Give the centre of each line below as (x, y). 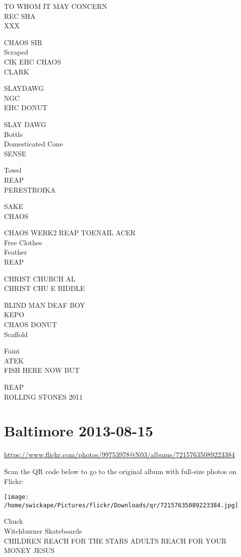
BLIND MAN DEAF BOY (45, 305)
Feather (16, 252)
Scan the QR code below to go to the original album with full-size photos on (120, 471)
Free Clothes (23, 242)
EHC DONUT (26, 107)
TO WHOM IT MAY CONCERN (56, 6)
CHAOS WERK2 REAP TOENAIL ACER (70, 233)
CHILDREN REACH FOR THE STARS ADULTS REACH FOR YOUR (115, 540)
